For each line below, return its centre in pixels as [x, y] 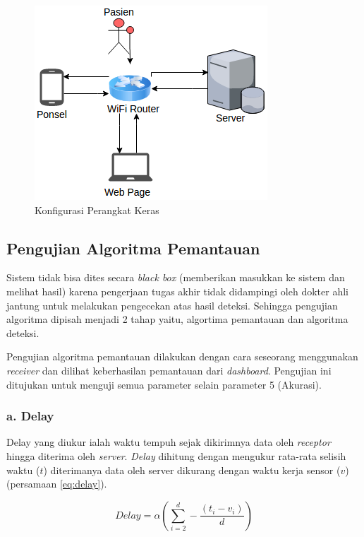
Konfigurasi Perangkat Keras [97, 210]
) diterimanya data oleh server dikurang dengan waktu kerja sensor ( [192, 470]
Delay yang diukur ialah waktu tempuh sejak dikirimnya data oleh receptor [169, 442]
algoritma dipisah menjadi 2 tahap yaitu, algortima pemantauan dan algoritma [177, 319]
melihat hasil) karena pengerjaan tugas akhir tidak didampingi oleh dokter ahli [177, 291]
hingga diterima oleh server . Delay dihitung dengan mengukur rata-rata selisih [176, 455]
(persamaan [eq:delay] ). [57, 484]
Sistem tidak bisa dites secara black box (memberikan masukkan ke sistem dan [176, 277]
